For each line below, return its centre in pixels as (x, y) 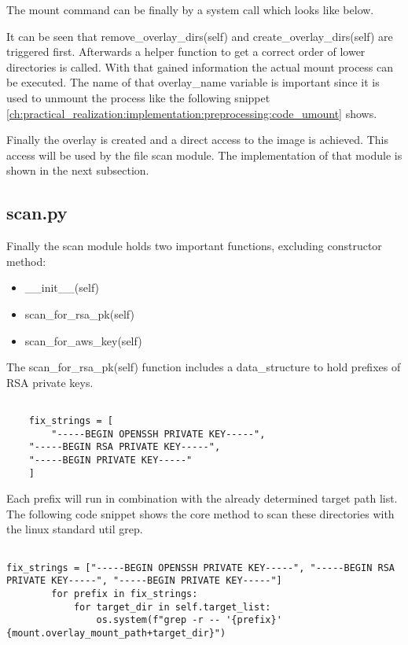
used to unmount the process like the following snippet (138, 97)
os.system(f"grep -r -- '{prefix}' (189, 620)
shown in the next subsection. (78, 170)
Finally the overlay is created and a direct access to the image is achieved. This (197, 140)
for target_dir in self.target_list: (172, 607)
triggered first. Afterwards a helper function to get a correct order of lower (186, 52)
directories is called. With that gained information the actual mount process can (200, 66)
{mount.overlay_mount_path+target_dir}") (116, 633)
